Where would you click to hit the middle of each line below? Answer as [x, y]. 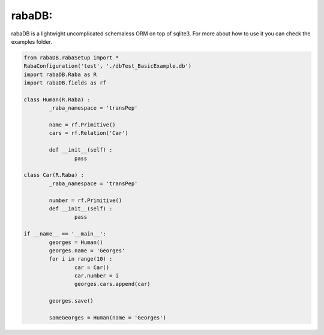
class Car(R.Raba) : [54, 175]
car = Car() [92, 267]
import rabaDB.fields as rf [65, 83]
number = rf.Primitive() [85, 200]
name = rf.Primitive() [82, 125]
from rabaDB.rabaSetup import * [71, 58]
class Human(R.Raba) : [57, 99]
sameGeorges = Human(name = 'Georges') [107, 318]
